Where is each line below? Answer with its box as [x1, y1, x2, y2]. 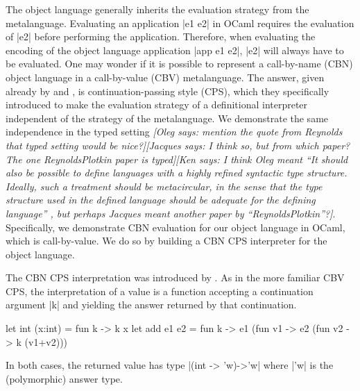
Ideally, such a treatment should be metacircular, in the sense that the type [6, 178, 323, 193]
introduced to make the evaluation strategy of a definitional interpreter [6, 97, 308, 112]
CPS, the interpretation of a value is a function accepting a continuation [6, 283, 314, 298]
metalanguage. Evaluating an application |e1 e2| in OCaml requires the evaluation [6, 15, 354, 30]
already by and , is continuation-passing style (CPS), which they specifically [6, 83, 329, 98]
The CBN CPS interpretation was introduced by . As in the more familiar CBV [6, 270, 345, 285]
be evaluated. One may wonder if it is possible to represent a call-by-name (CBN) [6, 56, 353, 71]
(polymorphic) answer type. [6, 371, 123, 385]
